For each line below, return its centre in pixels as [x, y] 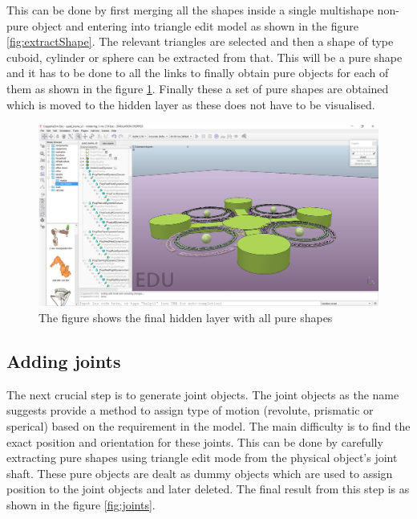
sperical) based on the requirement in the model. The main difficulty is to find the [208, 426]
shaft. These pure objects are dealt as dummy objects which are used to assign [200, 473]
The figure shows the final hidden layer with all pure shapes [186, 318]
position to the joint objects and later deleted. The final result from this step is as [208, 489]
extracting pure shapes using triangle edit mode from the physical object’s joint [202, 458]
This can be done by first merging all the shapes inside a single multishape [190, 10]
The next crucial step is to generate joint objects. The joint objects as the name [203, 394]
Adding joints [64, 361]
